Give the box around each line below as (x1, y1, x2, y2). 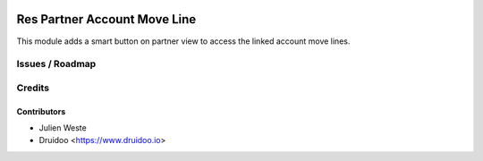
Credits (16, 81, 49, 94)
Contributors (16, 106, 66, 116)
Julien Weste (38, 123, 87, 133)
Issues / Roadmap (16, 58, 97, 71)
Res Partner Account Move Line (16, 12, 197, 27)
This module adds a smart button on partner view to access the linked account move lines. (16, 36, 351, 47)
